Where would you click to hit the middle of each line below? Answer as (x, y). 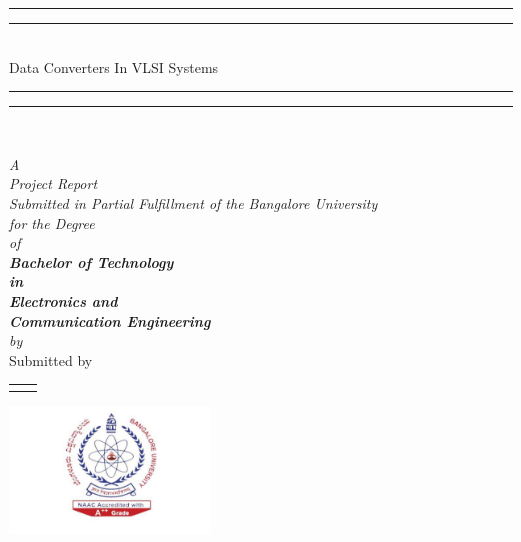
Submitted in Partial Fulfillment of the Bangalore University (193, 202)
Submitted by (51, 359)
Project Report (53, 183)
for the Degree (52, 222)
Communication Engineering (110, 320)
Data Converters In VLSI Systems (114, 66)
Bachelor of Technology (91, 261)
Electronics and (63, 300)
